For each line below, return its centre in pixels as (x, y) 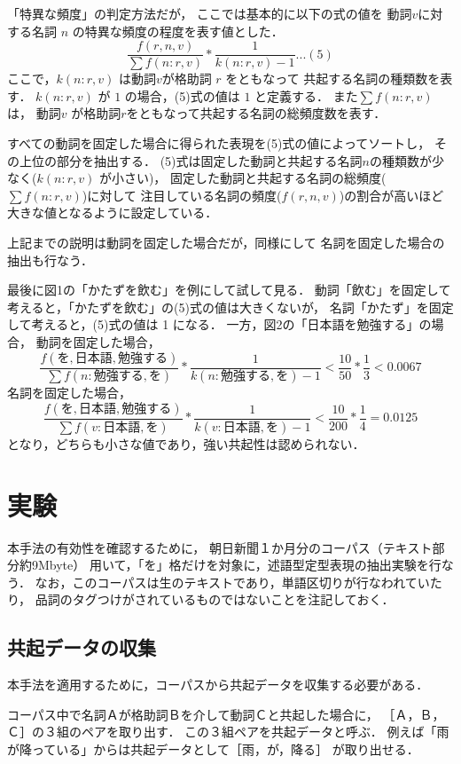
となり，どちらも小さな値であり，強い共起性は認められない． (186, 443)
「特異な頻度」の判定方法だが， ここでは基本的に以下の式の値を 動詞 (210, 13)
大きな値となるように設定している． (113, 213)
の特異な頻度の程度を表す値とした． (178, 31)
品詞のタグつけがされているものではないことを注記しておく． (215, 599)
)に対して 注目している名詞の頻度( (182, 195)
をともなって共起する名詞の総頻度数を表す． (256, 113)
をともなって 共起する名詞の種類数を (333, 79)
